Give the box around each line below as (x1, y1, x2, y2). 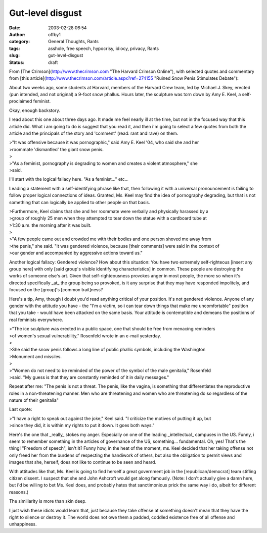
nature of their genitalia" (9, 397, 59, 403)
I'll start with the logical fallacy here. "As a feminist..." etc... (9, 176, 129, 182)
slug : (9, 53, 20, 58)
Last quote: (9, 406, 32, 412)
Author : (9, 31, 26, 37)
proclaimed (9, 98, 32, 104)
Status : (9, 59, 25, 65)
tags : (9, 45, 20, 52)
